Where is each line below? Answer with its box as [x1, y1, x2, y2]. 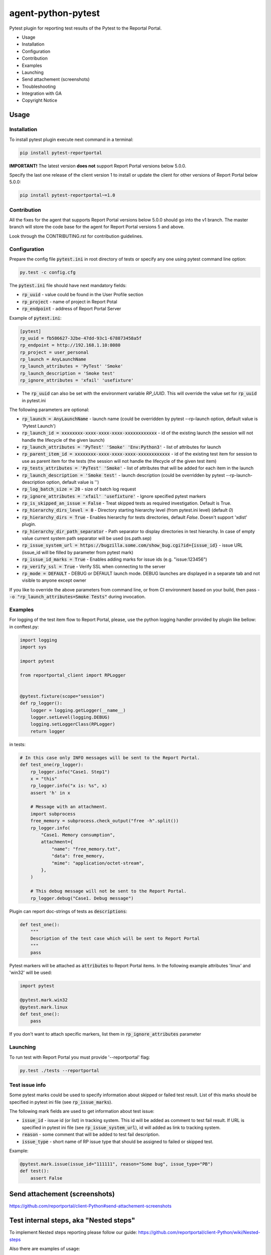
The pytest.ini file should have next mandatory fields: [9, 282, 127, 288]
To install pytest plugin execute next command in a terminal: [9, 136, 133, 143]
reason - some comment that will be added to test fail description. [22, 1132, 160, 1138]
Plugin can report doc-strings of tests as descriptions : [9, 908, 127, 914]
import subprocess [30, 811, 76, 817]
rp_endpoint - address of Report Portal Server [22, 306, 121, 312]
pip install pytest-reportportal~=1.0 [20, 192, 115, 198]
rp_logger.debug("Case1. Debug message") [30, 895, 134, 901]
